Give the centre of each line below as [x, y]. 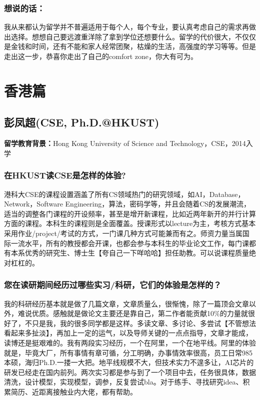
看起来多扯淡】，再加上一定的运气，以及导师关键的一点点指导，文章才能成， [128, 333]
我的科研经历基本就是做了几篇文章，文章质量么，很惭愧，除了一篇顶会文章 [126, 303]
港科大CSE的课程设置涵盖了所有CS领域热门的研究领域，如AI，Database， [124, 194]
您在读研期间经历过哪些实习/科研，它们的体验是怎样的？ [113, 285]
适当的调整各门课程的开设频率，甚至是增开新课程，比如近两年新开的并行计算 [130, 213]
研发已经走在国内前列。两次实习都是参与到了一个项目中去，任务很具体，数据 [130, 372]
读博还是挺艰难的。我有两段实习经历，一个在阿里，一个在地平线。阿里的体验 [130, 342]
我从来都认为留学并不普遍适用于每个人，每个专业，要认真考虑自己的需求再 [126, 27]
